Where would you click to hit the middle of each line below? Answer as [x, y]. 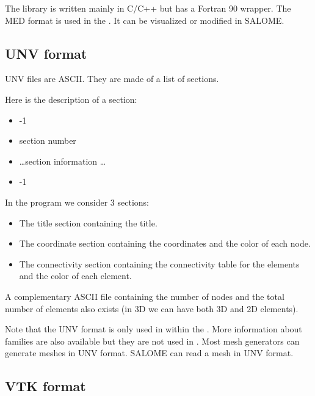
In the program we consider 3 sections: [77, 202]
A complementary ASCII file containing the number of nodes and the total [145, 296]
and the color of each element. [75, 276]
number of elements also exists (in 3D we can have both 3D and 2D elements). [152, 308]
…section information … [63, 161]
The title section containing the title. [88, 222]
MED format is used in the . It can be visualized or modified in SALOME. [145, 20]
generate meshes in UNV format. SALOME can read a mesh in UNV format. [149, 353]
